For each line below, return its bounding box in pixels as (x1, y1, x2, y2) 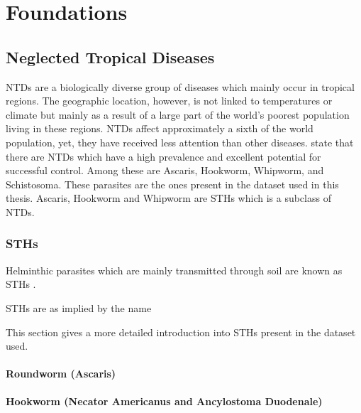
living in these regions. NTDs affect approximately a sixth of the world (6, 121, 313, 136)
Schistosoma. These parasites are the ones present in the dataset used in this (6, 176, 339, 191)
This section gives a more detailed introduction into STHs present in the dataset (6, 324, 356, 339)
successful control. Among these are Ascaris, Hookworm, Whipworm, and (6, 163, 324, 178)
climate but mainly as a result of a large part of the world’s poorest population (6, 107, 350, 122)
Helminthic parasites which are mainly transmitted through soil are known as (6, 262, 343, 277)
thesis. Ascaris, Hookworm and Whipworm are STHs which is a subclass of (6, 191, 331, 205)
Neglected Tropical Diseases (6, 45, 215, 68)
